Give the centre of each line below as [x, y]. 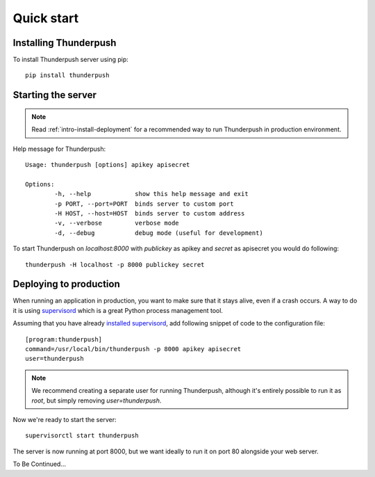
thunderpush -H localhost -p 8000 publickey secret [115, 265]
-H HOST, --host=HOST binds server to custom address [150, 213]
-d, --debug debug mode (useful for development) [159, 233]
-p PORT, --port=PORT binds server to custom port [144, 204]
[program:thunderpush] [64, 339]
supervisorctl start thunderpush [82, 436]
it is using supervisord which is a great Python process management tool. [118, 310]
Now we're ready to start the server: [65, 419]
